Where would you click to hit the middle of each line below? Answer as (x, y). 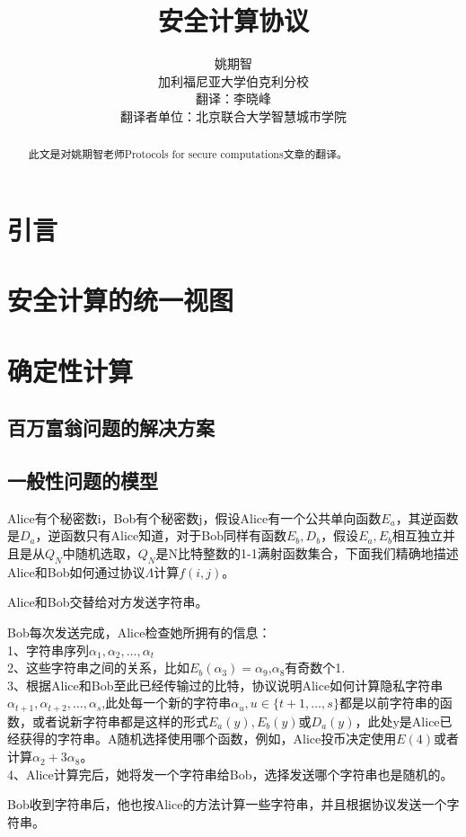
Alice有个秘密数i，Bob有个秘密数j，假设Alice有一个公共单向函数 (194, 517)
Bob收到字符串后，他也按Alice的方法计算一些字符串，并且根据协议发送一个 (227, 804)
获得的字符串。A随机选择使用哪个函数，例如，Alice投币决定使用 (208, 739)
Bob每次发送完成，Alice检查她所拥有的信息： (139, 632)
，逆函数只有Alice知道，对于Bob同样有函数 (161, 535)
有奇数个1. (315, 668)
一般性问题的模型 (83, 481)
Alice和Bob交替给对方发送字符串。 (108, 602)
